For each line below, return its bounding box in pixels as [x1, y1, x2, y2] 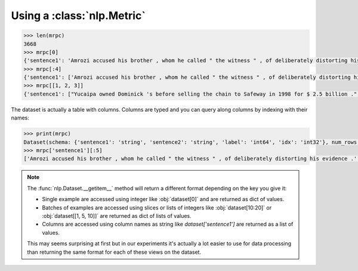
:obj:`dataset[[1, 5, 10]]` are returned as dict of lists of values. [42, 212, 192, 219]
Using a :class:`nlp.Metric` [11, 9, 146, 22]
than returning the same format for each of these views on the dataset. [27, 248, 202, 255]
